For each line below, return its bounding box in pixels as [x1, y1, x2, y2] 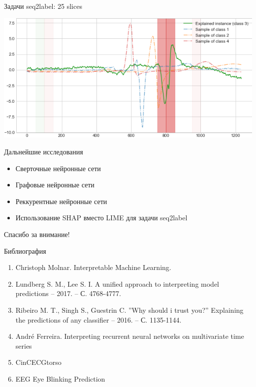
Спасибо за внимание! [4, 229, 70, 239]
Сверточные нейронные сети [15, 163, 101, 173]
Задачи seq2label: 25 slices [4, 1, 82, 11]
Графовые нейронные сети [15, 179, 95, 190]
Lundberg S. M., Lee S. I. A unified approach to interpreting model [15, 278, 220, 289]
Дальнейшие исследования [4, 147, 83, 157]
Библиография [4, 245, 46, 256]
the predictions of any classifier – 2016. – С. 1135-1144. [15, 314, 182, 325]
